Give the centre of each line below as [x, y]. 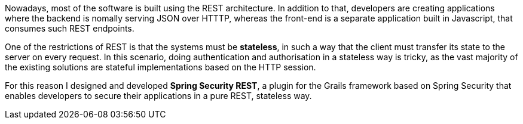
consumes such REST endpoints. [70, 28]
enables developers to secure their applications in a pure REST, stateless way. [158, 96]
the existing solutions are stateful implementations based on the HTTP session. [160, 67]
